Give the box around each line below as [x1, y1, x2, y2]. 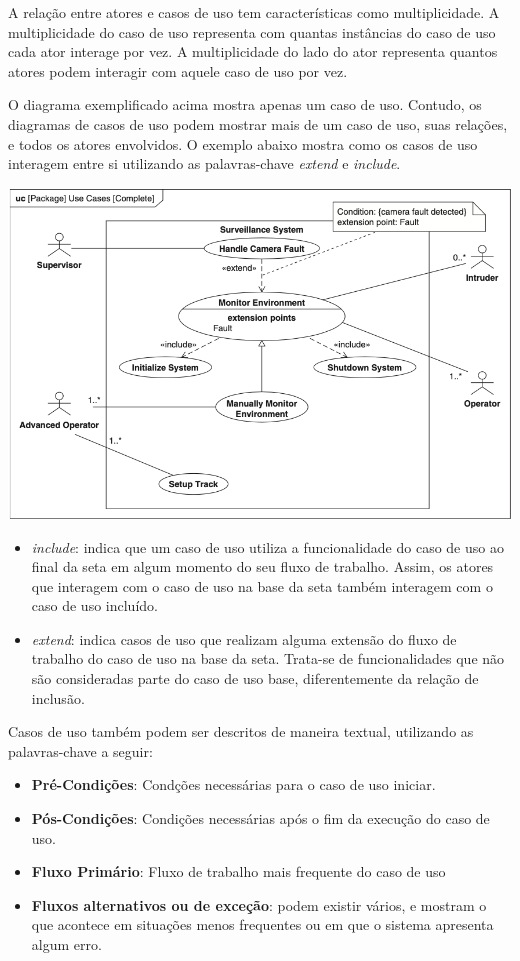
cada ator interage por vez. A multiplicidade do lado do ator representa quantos [8, 41, 498, 62]
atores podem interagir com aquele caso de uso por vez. [8, 60, 348, 81]
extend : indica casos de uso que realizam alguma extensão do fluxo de [31, 628, 457, 649]
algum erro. [31, 934, 102, 954]
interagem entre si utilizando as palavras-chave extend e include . [8, 153, 401, 174]
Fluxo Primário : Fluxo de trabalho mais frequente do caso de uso [31, 861, 446, 882]
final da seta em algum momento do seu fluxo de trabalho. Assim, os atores [31, 556, 494, 577]
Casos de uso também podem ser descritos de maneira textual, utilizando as [8, 721, 474, 742]
